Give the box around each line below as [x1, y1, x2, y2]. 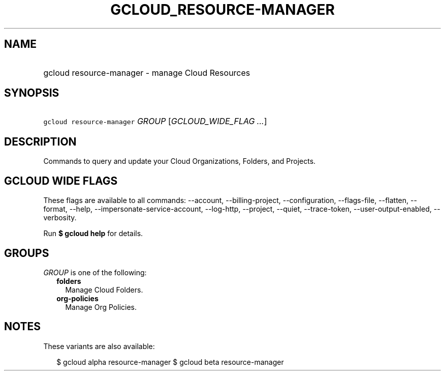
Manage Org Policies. [65, 302, 137, 311]
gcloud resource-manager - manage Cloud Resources [43, 67, 250, 78]
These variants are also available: [43, 341, 155, 351]
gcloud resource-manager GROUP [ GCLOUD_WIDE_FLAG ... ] [43, 116, 267, 127]
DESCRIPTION [4, 135, 77, 148]
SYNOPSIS [4, 86, 59, 100]
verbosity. [43, 213, 77, 222]
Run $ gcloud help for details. [43, 229, 143, 238]
